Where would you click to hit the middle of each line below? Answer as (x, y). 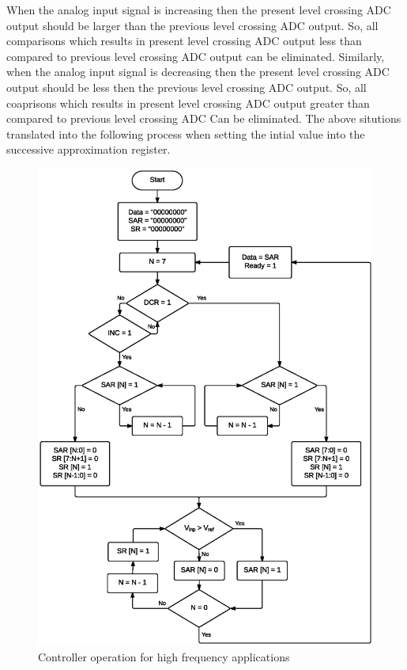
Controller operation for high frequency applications (164, 656)
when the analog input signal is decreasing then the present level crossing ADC (198, 72)
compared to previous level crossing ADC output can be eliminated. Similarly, (196, 56)
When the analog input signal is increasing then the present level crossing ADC (199, 10)
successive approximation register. (89, 149)
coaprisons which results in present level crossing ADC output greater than (188, 103)
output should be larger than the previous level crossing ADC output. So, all (192, 25)
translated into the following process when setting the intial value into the (186, 133)
